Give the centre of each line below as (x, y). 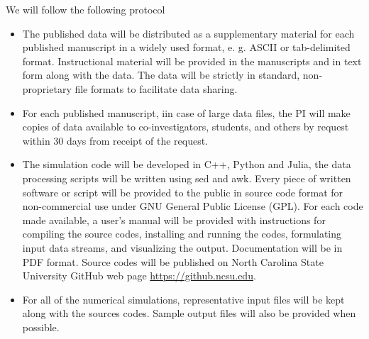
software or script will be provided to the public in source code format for (183, 192)
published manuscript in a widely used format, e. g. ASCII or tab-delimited (186, 47)
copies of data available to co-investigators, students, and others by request (186, 127)
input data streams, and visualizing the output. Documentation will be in (182, 247)
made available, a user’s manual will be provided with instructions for (174, 219)
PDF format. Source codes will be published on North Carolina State (173, 261)
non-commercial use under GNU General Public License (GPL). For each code (193, 206)
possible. (41, 327)
